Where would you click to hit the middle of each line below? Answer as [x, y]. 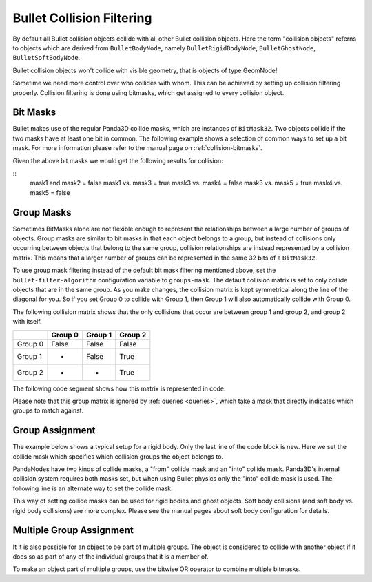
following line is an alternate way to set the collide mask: [93, 488]
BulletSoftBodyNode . [46, 58]
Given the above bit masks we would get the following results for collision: [118, 160]
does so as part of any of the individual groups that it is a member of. [111, 556]
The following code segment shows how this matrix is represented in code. [120, 388]
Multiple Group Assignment [73, 530]
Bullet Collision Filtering [82, 18]
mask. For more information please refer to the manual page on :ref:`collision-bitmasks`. [137, 148]
